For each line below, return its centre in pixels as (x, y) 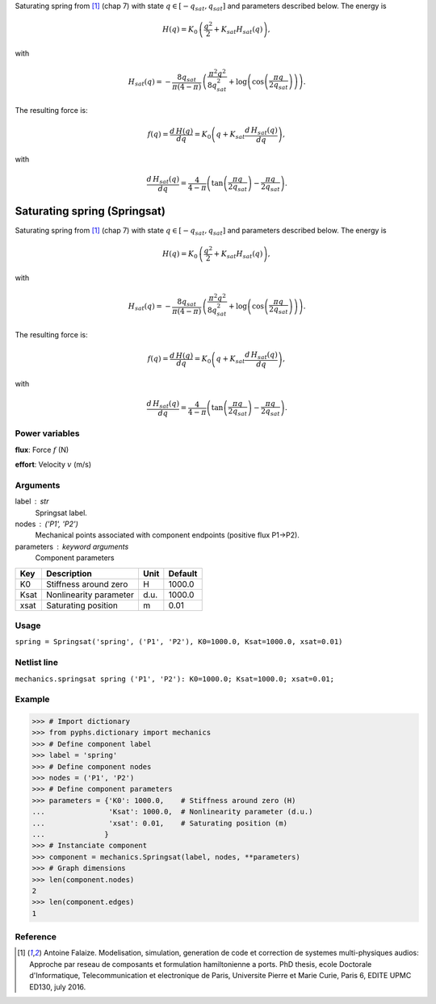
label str (32, 501)
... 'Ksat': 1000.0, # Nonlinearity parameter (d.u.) (172, 812)
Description (69, 573)
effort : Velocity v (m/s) (53, 465)
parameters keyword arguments (72, 546)
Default (183, 573)
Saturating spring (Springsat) (90, 211)
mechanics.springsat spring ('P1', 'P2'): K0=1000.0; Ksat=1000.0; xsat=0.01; (175, 679)
